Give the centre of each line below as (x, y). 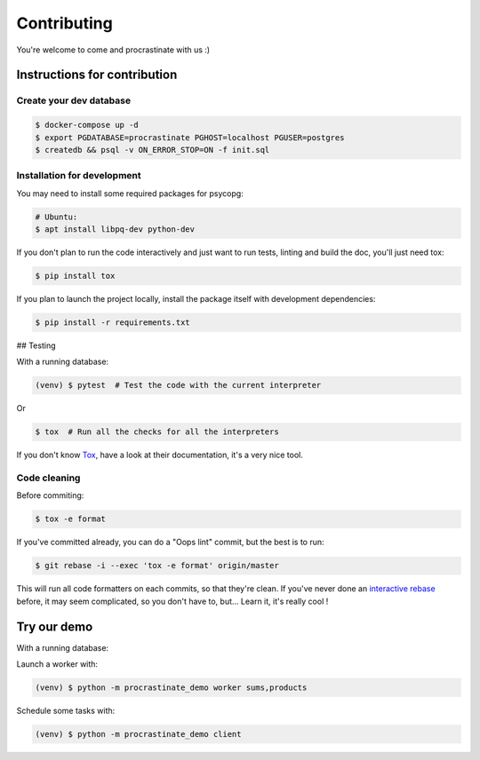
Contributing (64, 23)
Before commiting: (50, 495)
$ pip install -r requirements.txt (112, 322)
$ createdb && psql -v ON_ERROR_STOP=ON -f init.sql (152, 150)
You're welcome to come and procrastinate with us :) (113, 50)
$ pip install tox (75, 276)
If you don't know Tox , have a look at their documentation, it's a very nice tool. (160, 455)
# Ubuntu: (56, 217)
